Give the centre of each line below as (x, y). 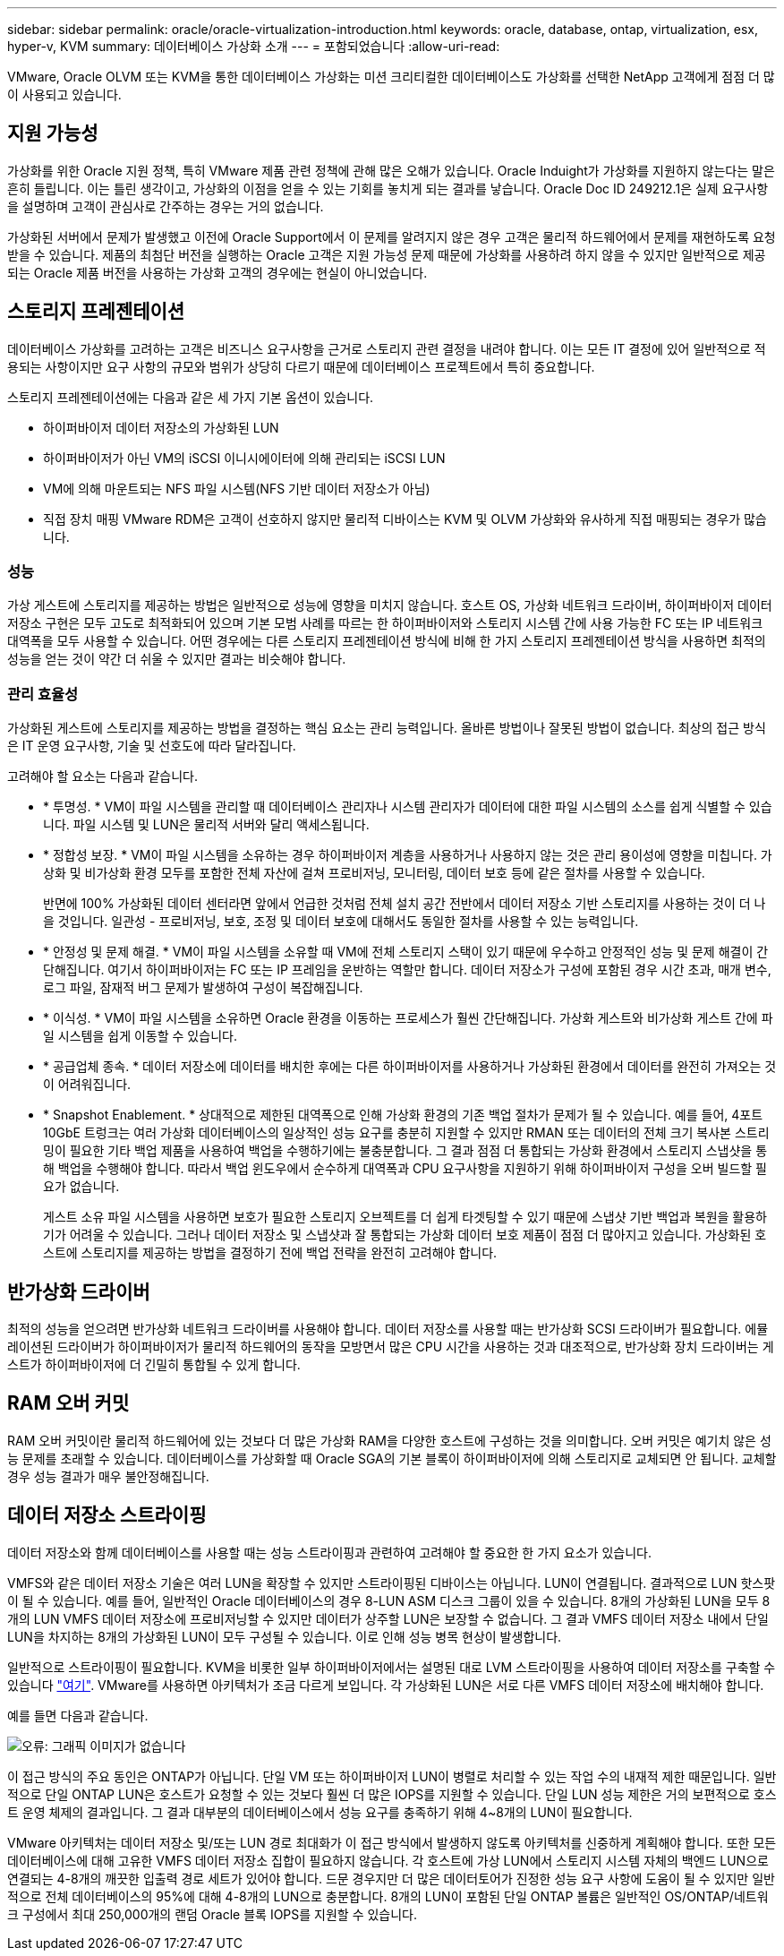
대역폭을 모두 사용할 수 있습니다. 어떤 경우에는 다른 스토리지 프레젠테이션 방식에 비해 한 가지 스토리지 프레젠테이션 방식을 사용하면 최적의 (387, 641)
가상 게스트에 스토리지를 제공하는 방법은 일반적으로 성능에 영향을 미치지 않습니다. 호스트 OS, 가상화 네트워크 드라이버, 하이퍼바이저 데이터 (390, 605)
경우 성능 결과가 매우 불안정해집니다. (108, 1476)
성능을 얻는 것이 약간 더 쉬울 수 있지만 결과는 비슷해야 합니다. (177, 659)
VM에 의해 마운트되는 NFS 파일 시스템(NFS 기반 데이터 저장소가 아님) (237, 488)
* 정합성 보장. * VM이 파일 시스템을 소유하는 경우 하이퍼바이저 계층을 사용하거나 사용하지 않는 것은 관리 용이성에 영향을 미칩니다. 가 (408, 855)
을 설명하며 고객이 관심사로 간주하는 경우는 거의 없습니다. (166, 206)
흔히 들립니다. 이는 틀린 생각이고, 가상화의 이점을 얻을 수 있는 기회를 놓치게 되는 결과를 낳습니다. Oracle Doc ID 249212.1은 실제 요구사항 (388, 188)
